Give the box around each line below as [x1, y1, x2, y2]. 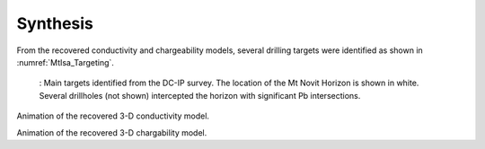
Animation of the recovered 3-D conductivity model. [16, 110, 210, 121]
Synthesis [16, 13, 94, 33]
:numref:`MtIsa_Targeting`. [16, 57, 114, 67]
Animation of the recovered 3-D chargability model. [16, 127, 207, 138]
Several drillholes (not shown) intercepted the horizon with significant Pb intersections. [39, 90, 361, 101]
